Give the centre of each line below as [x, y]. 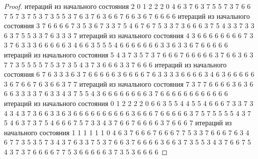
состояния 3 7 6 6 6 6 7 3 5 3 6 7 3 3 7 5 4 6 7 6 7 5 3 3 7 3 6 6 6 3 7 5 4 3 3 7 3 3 [129, 26]
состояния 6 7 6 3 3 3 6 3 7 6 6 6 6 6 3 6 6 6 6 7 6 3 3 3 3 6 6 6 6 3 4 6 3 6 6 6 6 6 [129, 74]
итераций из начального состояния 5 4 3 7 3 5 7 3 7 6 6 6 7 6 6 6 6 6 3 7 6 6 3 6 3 [129, 54]
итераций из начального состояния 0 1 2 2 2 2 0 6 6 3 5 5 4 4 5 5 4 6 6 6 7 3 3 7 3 [129, 103]
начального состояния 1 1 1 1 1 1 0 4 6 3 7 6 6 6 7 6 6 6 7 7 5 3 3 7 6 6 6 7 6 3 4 [127, 132]
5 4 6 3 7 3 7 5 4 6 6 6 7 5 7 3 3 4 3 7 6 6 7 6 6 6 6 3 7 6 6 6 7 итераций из [118, 123]
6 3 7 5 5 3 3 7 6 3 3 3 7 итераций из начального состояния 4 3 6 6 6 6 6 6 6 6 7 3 [129, 35]
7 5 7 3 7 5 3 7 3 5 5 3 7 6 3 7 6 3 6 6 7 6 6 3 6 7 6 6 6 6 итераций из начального [127, 16]
